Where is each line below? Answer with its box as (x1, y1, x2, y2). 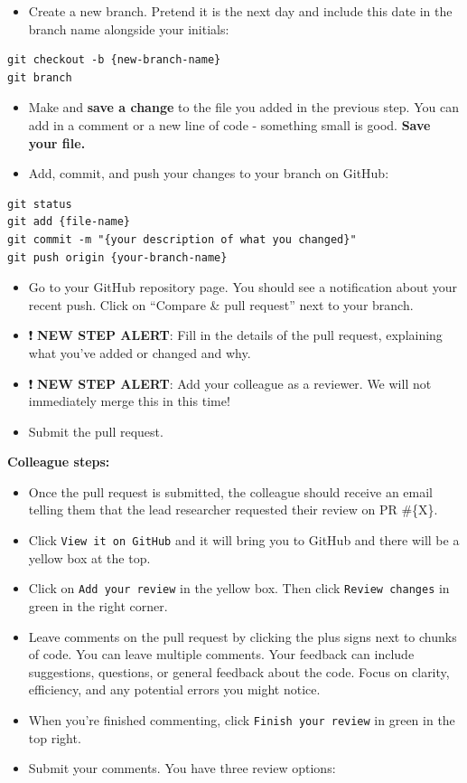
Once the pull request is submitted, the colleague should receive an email (28, 482, 433, 501)
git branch (7, 71, 72, 84)
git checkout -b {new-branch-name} (7, 53, 221, 67)
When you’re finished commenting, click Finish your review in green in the (28, 710, 455, 729)
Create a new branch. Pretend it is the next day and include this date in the (28, 2, 453, 20)
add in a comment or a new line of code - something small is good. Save (28, 115, 431, 134)
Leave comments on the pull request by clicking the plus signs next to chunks (28, 627, 457, 646)
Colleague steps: (7, 452, 110, 471)
